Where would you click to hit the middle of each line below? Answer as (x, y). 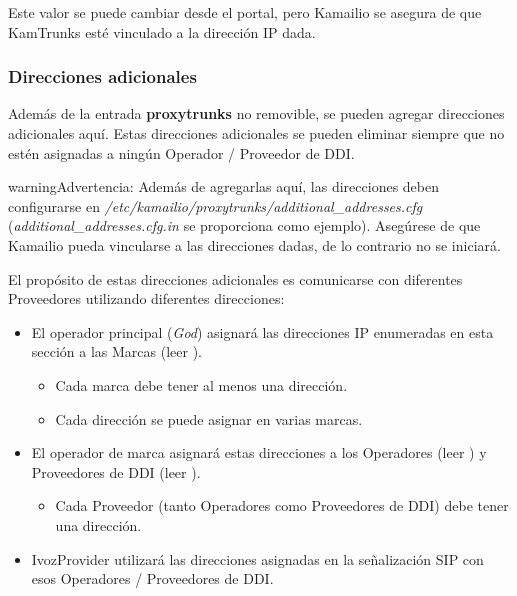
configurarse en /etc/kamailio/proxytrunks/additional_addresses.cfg (215, 205)
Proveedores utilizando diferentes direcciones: (146, 298)
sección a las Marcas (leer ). (117, 351)
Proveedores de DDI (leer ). (116, 471)
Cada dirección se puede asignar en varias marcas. (209, 418)
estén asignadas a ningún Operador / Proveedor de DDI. (181, 152)
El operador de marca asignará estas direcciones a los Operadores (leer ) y (259, 452)
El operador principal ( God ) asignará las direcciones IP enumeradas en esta (262, 331)
